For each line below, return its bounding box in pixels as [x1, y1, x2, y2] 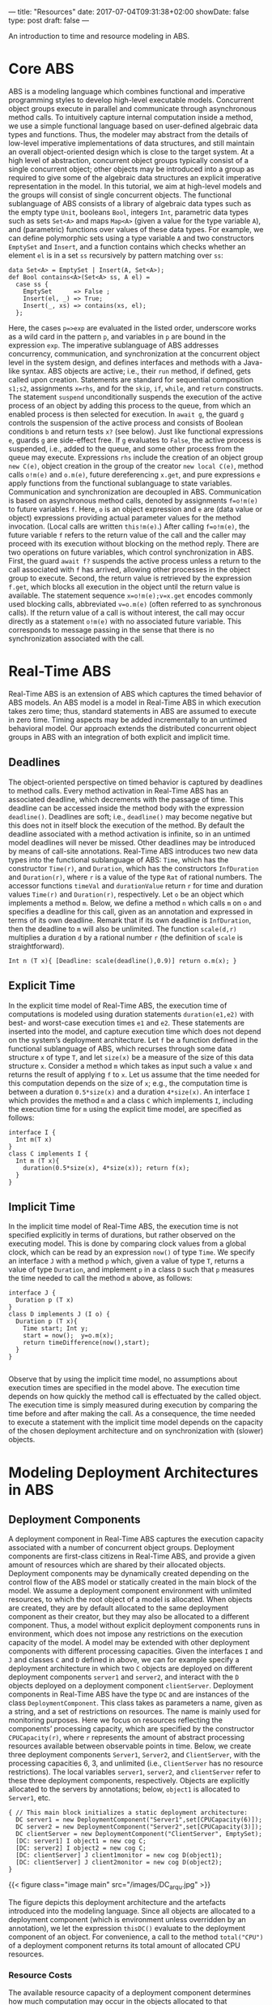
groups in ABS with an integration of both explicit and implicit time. [8, 732, 231, 741]
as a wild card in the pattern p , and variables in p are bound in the [8, 331, 227, 341]
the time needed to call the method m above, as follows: [8, 1273, 193, 1283]
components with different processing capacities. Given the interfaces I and [8, 1646, 263, 1656]
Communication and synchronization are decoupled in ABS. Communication [8, 486, 261, 496]
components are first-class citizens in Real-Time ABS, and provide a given [8, 1551, 256, 1562]
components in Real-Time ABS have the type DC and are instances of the [8, 1689, 249, 1700]
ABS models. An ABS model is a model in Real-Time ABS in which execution [8, 698, 261, 707]
